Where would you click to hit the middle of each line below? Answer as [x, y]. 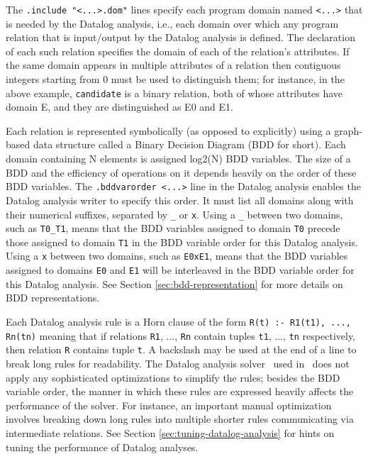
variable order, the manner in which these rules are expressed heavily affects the [180, 391]
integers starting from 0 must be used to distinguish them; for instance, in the [175, 79]
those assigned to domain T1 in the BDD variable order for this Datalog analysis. [182, 242]
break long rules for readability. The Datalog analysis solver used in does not [178, 363]
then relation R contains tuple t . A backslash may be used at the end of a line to [181, 349]
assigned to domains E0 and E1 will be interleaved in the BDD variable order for [180, 270]
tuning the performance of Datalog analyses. [102, 447]
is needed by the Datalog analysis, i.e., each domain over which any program [172, 23]
